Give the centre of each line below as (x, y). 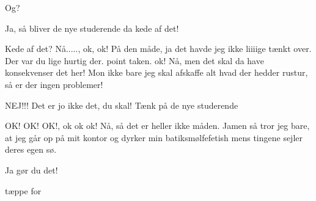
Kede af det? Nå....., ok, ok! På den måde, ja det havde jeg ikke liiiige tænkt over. (158, 49)
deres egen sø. (31, 149)
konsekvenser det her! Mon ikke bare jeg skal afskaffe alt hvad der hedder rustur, (156, 72)
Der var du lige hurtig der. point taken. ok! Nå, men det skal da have (134, 60)
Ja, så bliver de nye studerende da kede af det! (92, 28)
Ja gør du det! (31, 170)
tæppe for (23, 190)
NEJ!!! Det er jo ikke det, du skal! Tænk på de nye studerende (122, 105)
